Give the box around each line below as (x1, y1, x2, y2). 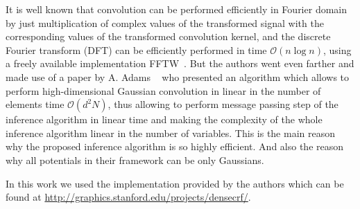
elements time (6, 97, 65, 111)
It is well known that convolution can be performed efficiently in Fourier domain (6, 2, 347, 16)
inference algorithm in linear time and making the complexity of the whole (6, 112, 323, 127)
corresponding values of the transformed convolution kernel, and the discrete (6, 29, 331, 44)
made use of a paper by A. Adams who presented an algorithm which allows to (6, 69, 350, 84)
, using (323, 42, 352, 57)
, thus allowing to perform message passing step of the (108, 97, 338, 111)
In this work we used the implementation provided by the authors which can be (6, 176, 344, 190)
